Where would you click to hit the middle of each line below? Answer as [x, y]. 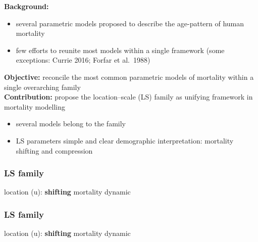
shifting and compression [54, 150]
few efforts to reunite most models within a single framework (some [120, 50]
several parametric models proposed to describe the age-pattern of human [130, 23]
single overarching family [42, 87]
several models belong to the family [71, 124]
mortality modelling [35, 106]
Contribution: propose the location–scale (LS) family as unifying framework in [128, 97]
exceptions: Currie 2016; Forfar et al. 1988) [83, 60]
